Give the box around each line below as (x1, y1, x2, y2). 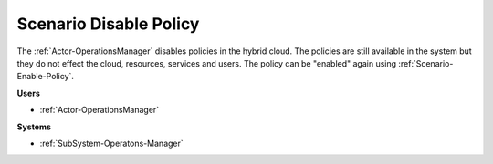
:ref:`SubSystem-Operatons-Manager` (39, 138, 184, 149)
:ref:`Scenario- (398, 57, 454, 68)
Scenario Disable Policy (16, 14, 200, 34)
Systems (16, 121, 52, 132)
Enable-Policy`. (16, 71, 75, 82)
